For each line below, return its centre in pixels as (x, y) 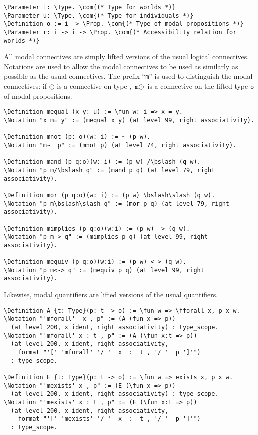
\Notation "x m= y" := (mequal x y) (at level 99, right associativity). (129, 120)
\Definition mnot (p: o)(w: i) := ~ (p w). (77, 137)
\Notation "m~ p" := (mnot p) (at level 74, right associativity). (120, 145)
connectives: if (26, 86)
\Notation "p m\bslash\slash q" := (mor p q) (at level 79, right (117, 203)
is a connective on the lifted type (198, 86)
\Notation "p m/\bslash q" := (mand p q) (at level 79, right (110, 170)
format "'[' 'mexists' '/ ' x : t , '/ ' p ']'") (109, 419)
